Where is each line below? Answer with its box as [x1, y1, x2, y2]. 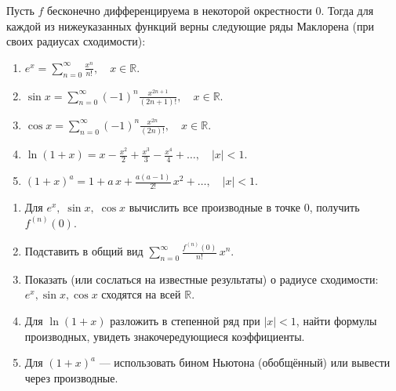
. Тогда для [321, 2, 374, 18]
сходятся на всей [101, 286, 181, 302]
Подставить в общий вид [24, 243, 144, 259]
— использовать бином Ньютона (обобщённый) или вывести [99, 354, 391, 371]
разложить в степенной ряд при [110, 313, 260, 329]
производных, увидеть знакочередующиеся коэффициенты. [24, 328, 305, 344]
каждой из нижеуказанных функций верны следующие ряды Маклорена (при [6, 17, 374, 34]
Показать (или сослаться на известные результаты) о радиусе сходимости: [24, 270, 379, 287]
